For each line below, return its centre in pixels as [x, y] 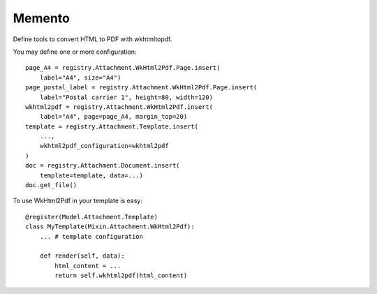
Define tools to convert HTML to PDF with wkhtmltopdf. [93, 39]
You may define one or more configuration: [75, 52]
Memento [41, 18]
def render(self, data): [82, 256]
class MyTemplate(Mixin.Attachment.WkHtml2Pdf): [110, 227]
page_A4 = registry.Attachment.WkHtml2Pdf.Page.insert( [123, 68]
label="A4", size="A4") [80, 78]
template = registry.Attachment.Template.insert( [112, 126]
